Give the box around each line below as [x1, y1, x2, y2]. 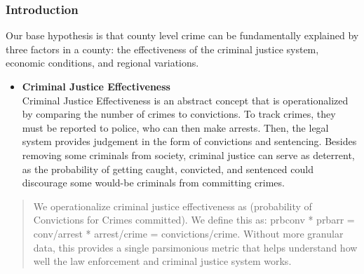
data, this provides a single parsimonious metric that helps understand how [33, 240, 358, 254]
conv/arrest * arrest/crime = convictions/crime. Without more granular [33, 226, 344, 240]
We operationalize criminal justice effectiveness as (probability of [33, 198, 312, 213]
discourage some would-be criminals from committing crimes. [22, 175, 285, 190]
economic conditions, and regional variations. [6, 55, 199, 70]
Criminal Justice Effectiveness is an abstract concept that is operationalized [22, 93, 349, 107]
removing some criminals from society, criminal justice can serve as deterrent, [22, 147, 355, 162]
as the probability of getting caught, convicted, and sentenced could [22, 161, 314, 176]
